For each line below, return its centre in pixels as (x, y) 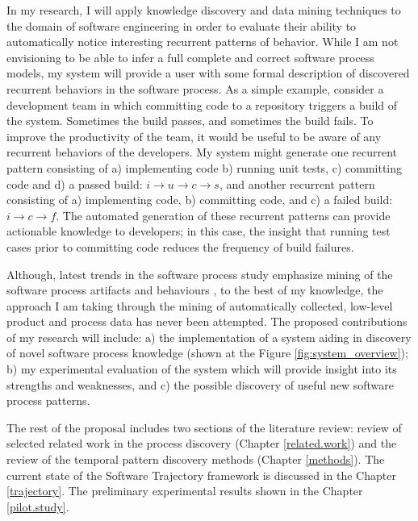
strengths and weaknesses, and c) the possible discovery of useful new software (200, 384)
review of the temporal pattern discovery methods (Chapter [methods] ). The (196, 459)
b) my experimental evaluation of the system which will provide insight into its (202, 369)
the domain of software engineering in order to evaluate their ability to (182, 25)
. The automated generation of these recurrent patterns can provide (223, 215)
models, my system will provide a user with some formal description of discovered (208, 73)
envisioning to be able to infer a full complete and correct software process (190, 57)
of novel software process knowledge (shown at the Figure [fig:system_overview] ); (207, 353)
